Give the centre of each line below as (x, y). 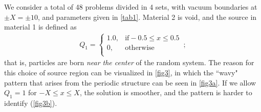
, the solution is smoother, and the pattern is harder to (166, 92)
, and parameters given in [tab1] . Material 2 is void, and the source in (147, 17)
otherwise (140, 48)
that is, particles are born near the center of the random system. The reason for (129, 62)
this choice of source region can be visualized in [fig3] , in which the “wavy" (121, 72)
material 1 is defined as (40, 27)
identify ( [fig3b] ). (31, 103)
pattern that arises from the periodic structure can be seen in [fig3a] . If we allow (130, 82)
